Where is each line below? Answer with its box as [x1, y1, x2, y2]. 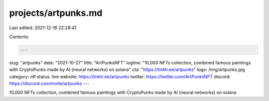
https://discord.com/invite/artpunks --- [9, 81, 90, 87]
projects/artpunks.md [9, 7, 103, 18]
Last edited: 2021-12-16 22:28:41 [9, 25, 77, 31]
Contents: [9, 34, 29, 40]
